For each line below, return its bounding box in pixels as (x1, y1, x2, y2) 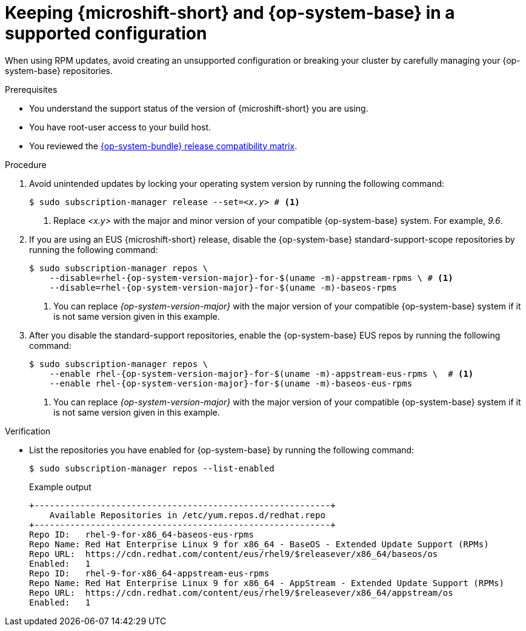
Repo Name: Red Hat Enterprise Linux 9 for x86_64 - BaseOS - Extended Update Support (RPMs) (29, 539, 489, 549)
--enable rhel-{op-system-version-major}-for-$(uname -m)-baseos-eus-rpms (49, 378, 413, 388)
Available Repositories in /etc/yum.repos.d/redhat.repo (49, 510, 325, 520)
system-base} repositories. (5, 65, 113, 76)
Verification (5, 425, 51, 436)
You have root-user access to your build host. (29, 121, 211, 132)
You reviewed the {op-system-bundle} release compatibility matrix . (29, 140, 298, 151)
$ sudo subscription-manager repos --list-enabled (29, 463, 275, 473)
